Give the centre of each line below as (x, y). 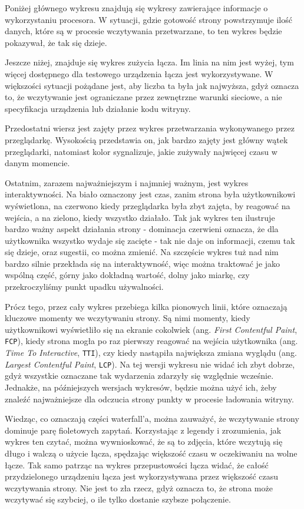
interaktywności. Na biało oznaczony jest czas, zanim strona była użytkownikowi (150, 194)
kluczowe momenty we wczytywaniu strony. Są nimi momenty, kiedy (128, 318)
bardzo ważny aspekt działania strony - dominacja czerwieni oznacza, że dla (142, 229)
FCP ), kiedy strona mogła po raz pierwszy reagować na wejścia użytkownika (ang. (151, 341)
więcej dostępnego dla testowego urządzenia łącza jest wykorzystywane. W (139, 73)
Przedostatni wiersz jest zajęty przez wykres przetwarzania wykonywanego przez (150, 128)
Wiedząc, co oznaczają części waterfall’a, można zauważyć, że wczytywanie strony (152, 419)
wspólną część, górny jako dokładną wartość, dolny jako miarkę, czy (127, 275)
